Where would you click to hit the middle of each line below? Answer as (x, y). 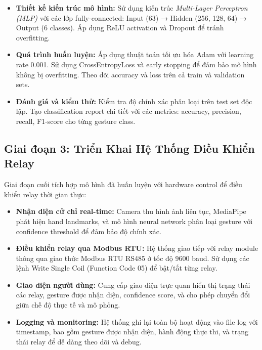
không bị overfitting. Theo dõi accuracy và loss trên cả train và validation (130, 74)
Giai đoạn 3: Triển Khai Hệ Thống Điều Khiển (129, 148)
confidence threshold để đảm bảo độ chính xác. (89, 231)
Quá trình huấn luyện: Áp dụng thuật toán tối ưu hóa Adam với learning (135, 54)
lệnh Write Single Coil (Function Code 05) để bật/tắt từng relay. (117, 268)
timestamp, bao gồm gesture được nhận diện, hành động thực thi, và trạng (132, 332)
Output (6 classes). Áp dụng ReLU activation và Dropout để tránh (120, 28)
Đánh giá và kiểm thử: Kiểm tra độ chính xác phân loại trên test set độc (134, 101)
